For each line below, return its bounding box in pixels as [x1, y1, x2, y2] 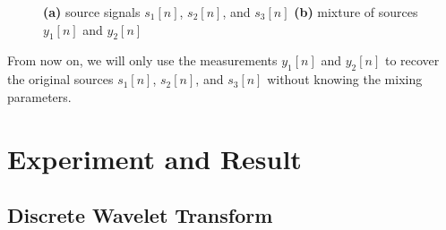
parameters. [7, 87, 72, 106]
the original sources [7, 70, 114, 89]
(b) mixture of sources [294, 3, 418, 21]
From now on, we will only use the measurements [7, 51, 278, 70]
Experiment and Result [7, 140, 302, 176]
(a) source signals [43, 3, 141, 21]
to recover [384, 51, 440, 70]
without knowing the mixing [267, 70, 423, 89]
